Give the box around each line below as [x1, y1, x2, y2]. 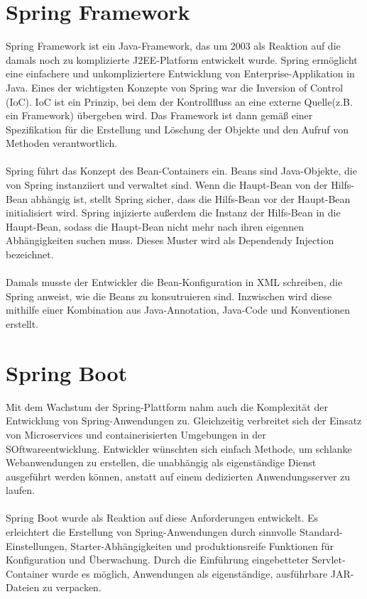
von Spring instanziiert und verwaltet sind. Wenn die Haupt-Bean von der [6, 177, 328, 192]
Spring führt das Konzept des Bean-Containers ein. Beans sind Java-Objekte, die [6, 163, 357, 178]
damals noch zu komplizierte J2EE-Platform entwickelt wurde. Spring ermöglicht [6, 52, 358, 67]
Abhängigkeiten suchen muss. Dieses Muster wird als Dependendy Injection [6, 233, 334, 248]
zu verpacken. [42, 580, 102, 595]
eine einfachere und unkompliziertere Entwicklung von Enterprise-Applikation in [6, 66, 355, 81]
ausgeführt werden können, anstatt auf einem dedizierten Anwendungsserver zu [6, 468, 351, 483]
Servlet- [312, 552, 346, 567]
